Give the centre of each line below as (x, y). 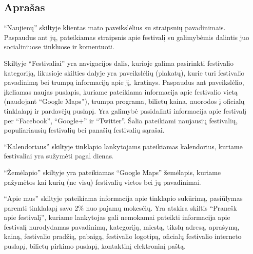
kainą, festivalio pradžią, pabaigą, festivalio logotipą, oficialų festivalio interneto (123, 236)
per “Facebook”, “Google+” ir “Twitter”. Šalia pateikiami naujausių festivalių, (121, 120)
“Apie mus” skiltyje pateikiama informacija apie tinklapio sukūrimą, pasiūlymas (123, 198)
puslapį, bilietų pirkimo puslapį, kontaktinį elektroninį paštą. (95, 246)
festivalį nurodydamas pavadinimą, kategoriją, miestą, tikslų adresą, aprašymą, (122, 226)
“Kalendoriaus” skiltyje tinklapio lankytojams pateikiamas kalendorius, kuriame (123, 146)
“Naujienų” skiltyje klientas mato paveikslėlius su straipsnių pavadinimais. (115, 28)
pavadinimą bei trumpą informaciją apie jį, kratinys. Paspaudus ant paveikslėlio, (124, 82)
